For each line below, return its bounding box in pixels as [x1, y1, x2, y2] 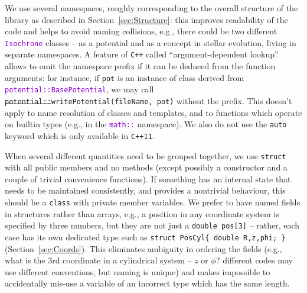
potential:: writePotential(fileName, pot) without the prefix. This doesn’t [5, 95, 292, 107]
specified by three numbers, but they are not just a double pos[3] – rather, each [5, 219, 300, 231]
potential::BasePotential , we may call [5, 83, 154, 95]
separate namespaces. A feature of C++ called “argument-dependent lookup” [5, 48, 279, 60]
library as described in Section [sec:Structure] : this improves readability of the [5, 13, 288, 25]
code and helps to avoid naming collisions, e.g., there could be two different [5, 25, 277, 37]
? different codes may [215, 254, 293, 266]
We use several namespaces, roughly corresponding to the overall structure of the [5, 2, 298, 14]
